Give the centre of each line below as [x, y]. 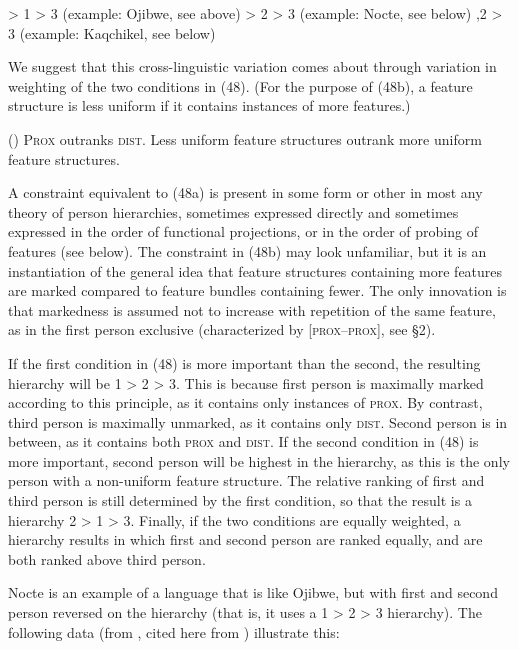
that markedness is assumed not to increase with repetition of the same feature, [252, 309]
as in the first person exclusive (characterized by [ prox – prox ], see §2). [222, 329]
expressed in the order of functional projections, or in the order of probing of [243, 231]
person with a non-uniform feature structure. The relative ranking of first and [246, 480]
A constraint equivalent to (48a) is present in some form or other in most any [245, 192]
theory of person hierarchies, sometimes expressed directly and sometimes [233, 211]
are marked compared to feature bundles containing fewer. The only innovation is [257, 290]
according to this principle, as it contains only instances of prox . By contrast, [245, 402]
